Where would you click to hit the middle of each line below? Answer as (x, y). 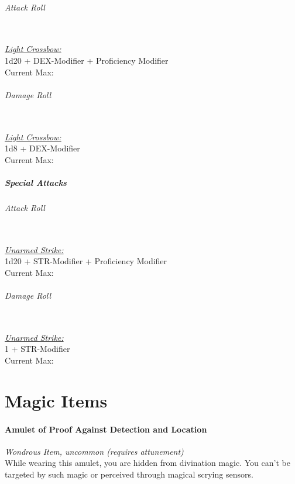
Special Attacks (36, 182)
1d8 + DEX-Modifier (42, 148)
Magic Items (56, 400)
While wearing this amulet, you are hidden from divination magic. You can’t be (147, 463)
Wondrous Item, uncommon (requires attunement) (94, 451)
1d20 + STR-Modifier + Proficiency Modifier (86, 261)
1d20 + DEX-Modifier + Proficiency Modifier (87, 60)
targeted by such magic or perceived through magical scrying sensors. (129, 474)
